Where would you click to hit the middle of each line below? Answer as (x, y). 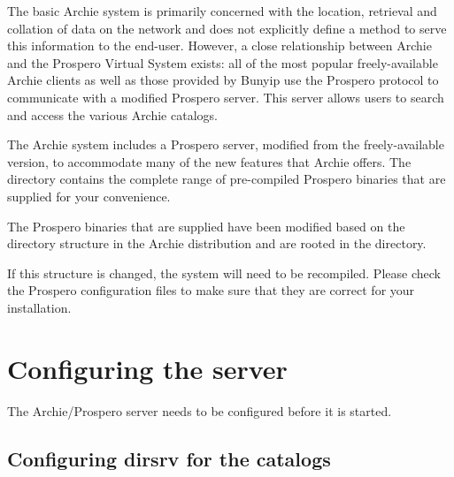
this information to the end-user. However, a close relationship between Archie (219, 45)
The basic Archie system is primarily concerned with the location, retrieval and (222, 11)
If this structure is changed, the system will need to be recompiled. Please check (224, 273)
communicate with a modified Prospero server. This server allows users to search (226, 97)
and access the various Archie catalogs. (112, 114)
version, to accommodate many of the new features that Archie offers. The (209, 161)
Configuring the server (147, 368)
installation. (39, 307)
